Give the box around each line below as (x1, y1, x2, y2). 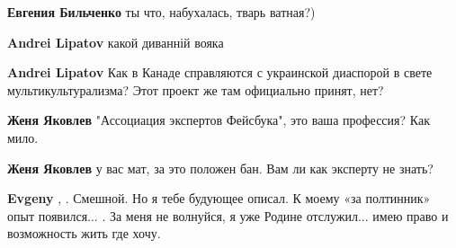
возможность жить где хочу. (7, 224, 161, 243)
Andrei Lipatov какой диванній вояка (7, 32, 224, 51)
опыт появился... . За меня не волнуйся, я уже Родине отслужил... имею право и (7, 206, 449, 225)
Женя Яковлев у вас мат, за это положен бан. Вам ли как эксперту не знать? (7, 158, 434, 177)
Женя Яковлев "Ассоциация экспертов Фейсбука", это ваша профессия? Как (7, 111, 430, 129)
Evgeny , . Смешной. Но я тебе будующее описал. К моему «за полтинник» (7, 189, 431, 208)
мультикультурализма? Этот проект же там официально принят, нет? (7, 80, 384, 99)
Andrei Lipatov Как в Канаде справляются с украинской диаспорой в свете (7, 63, 433, 82)
